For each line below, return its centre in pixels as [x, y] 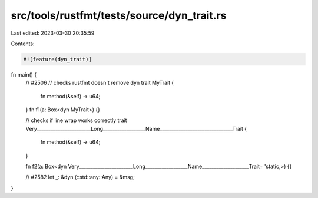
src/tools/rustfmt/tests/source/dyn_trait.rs [119, 15]
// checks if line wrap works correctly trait [76, 120]
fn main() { [24, 74]
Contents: [23, 44]
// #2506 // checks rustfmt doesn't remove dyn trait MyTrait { [100, 83]
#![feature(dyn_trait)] [58, 59]
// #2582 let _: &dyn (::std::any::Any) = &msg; [80, 177]
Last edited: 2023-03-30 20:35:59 [53, 33]
